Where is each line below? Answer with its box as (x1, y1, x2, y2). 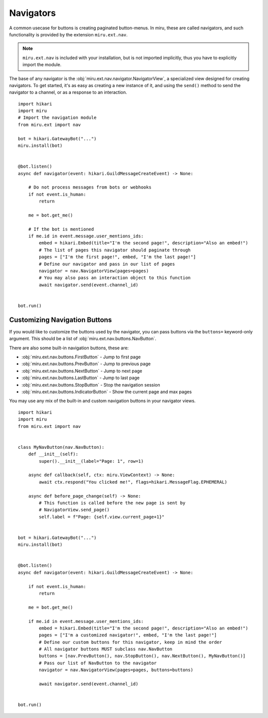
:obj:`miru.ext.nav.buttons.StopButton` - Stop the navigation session (21, 382, 160, 388)
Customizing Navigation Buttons (9, 315, 112, 324)
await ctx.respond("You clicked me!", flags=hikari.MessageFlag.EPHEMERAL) (39, 479, 228, 485)
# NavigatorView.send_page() (39, 507, 110, 513)
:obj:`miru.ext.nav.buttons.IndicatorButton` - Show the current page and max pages (21, 389, 192, 395)
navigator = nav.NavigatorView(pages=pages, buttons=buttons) (39, 667, 194, 673)
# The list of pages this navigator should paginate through (39, 247, 191, 253)
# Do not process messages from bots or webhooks (28, 185, 151, 190)
